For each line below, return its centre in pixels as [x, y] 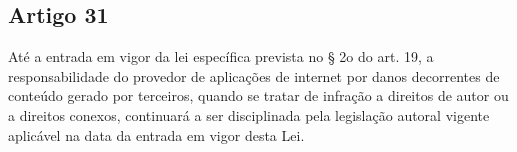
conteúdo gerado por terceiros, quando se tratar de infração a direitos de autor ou [258, 95]
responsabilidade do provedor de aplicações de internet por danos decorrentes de [254, 75]
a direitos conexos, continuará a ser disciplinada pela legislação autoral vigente [249, 114]
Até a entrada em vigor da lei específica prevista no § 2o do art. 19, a [221, 56]
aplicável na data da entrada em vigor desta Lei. [156, 134]
